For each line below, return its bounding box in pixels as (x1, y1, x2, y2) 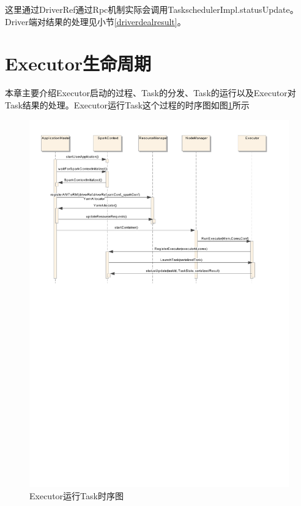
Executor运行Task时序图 (29, 489, 124, 502)
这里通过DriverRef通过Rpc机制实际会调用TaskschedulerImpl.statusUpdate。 (5, 3, 299, 15)
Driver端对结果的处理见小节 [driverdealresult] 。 (5, 15, 186, 28)
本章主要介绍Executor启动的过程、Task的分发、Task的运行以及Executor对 (5, 86, 296, 99)
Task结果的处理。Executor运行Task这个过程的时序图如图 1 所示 (5, 98, 250, 111)
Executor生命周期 (5, 51, 152, 76)
